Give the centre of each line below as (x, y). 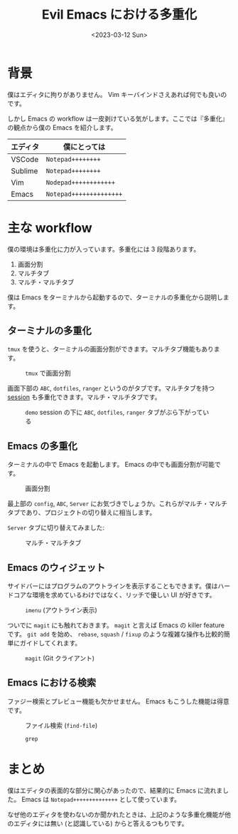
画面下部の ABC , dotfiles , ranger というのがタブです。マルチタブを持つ (111, 388)
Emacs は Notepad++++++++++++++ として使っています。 (101, 799)
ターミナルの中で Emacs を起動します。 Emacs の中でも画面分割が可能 (111, 465)
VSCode (25, 159)
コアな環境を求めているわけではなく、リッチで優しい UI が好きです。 (114, 595)
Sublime (25, 170)
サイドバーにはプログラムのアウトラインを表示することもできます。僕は (113, 586)
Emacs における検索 (52, 683)
